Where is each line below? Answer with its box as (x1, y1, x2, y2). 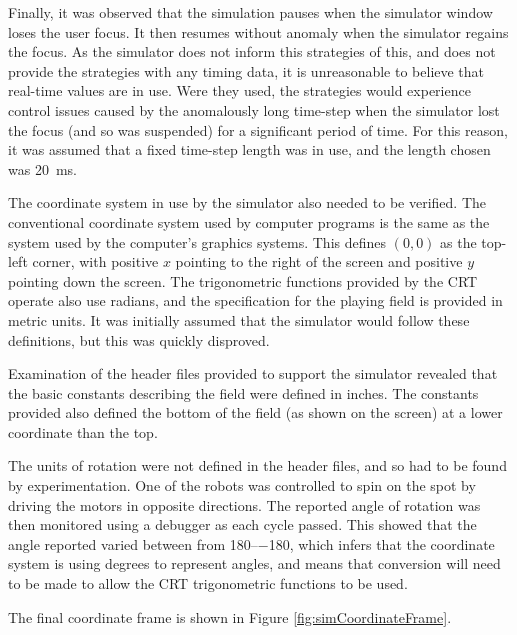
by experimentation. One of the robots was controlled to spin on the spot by (8, 475, 476, 496)
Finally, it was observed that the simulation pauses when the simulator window (8, 2, 493, 22)
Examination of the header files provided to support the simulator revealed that (8, 363, 498, 384)
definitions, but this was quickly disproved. (8, 329, 270, 350)
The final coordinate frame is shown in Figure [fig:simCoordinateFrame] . (8, 606, 452, 627)
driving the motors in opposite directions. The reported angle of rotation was (8, 494, 481, 515)
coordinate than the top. (8, 421, 158, 442)
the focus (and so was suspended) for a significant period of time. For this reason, (8, 119, 508, 140)
